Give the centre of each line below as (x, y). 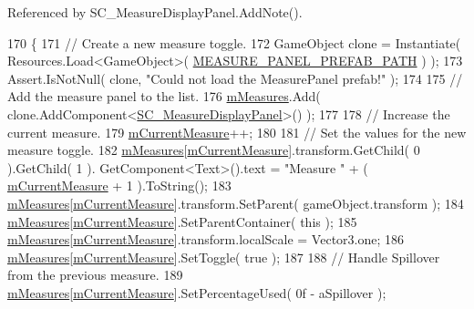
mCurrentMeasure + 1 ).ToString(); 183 (119, 185)
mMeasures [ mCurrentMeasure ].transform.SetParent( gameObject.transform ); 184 (236, 203)
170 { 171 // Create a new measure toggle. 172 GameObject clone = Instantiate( (234, 42)
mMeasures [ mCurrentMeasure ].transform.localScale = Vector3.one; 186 (206, 239)
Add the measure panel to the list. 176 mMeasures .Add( (164, 96)
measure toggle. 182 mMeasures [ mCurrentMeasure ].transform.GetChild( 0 (214, 150)
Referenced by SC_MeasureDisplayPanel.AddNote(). (155, 12)
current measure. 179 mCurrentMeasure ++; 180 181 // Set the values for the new (237, 132)
